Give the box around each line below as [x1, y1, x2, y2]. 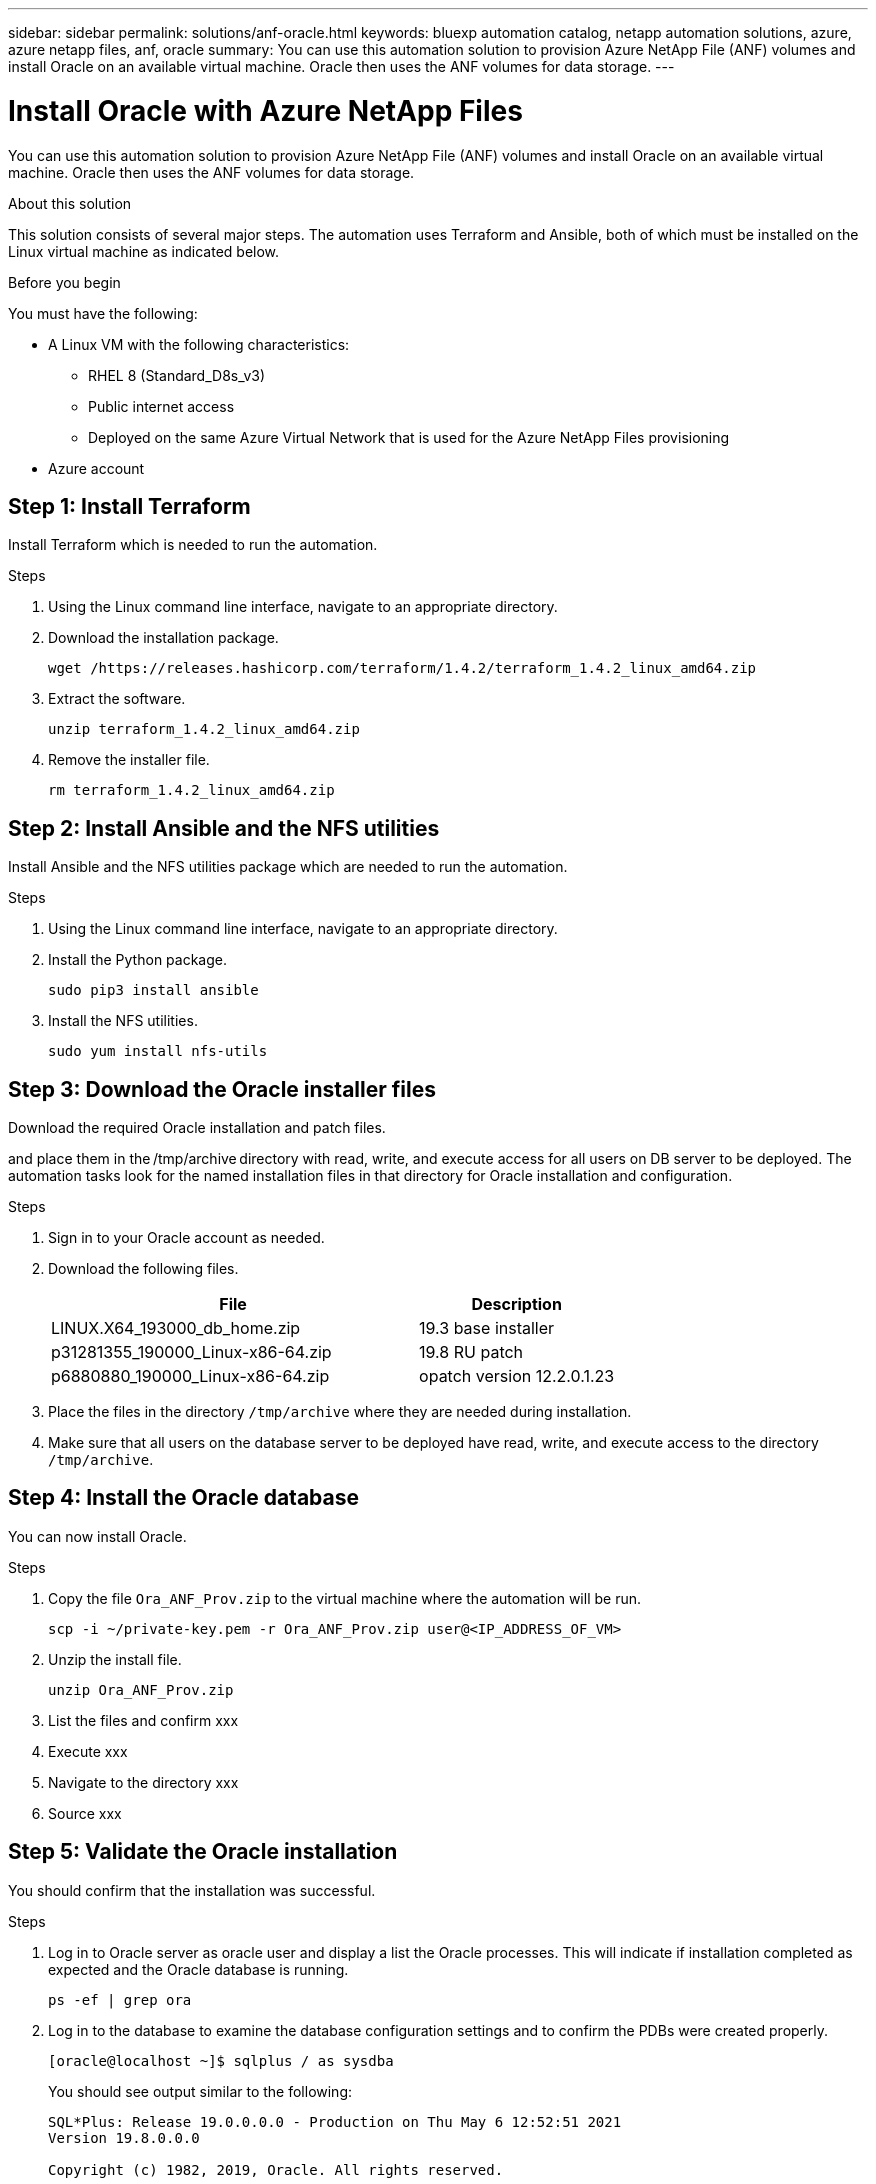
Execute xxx [48, 1742, 128, 1760]
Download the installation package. [48, 629, 279, 647]
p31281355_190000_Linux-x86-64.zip [51, 1342, 332, 1363]
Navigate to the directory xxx [48, 1773, 239, 1791]
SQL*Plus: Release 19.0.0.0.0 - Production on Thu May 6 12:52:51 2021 [48, 2113, 622, 2130]
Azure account [48, 459, 145, 477]
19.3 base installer [419, 1318, 555, 1339]
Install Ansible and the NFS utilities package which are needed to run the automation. [8, 858, 568, 876]
